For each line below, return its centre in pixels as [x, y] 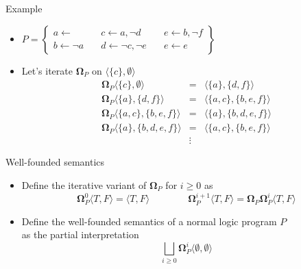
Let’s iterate [47, 70]
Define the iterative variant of [84, 184]
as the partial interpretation [80, 234]
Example [24, 8]
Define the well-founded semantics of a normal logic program [149, 221]
